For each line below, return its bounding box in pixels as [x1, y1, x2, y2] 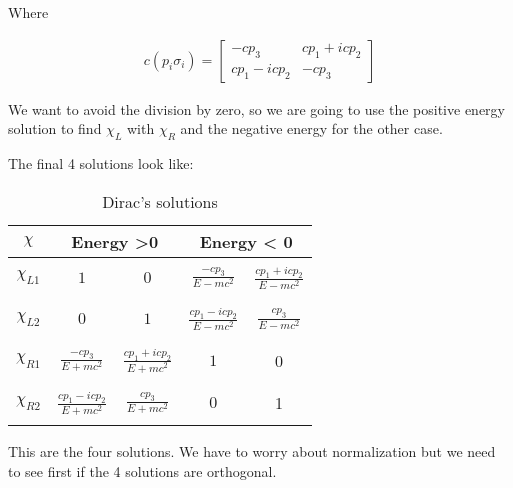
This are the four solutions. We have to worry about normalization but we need [8, 440, 496, 461]
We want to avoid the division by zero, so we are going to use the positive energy [8, 98, 505, 119]
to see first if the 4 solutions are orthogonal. [8, 460, 277, 481]
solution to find [8, 118, 102, 139]
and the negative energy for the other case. [180, 118, 443, 139]
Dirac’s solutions [102, 189, 218, 213]
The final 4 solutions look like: [8, 153, 194, 174]
